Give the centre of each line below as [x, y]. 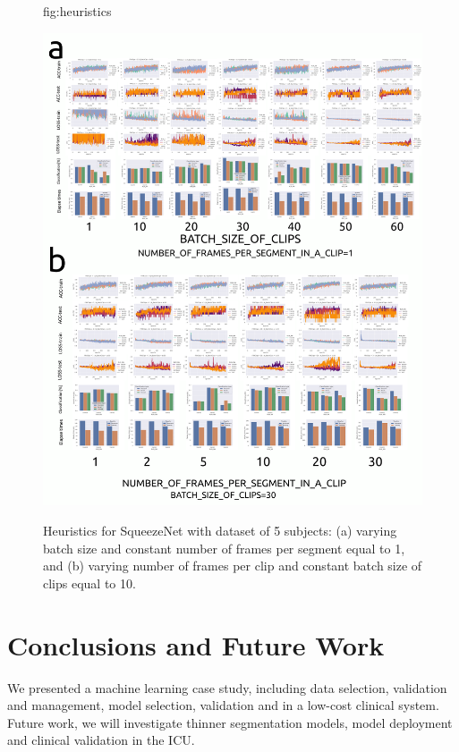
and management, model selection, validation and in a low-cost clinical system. [223, 705]
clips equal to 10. [89, 583]
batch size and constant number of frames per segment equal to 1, [224, 548]
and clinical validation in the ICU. [101, 740]
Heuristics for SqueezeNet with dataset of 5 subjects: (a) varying [220, 531]
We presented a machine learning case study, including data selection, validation [227, 687]
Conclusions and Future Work [196, 644]
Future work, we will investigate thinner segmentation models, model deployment [230, 722]
